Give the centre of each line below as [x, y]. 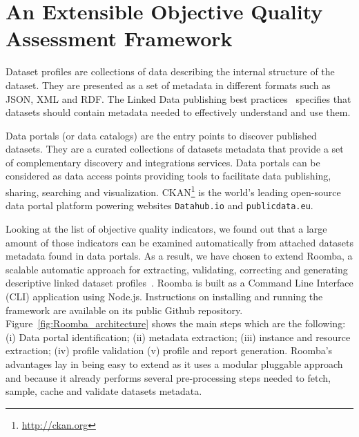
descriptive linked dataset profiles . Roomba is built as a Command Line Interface [179, 283]
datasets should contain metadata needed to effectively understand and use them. [178, 112]
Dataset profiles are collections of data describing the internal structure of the [170, 71]
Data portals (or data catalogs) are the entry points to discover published [161, 135]
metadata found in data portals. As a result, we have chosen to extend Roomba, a [179, 256]
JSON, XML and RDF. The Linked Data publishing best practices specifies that [178, 98]
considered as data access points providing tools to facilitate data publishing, [168, 176]
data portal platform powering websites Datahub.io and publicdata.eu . [159, 205]
